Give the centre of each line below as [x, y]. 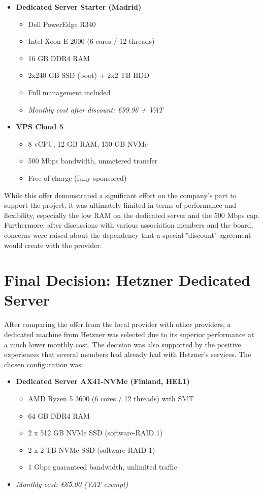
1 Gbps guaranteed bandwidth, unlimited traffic [103, 467]
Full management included [69, 92]
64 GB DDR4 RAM [59, 415]
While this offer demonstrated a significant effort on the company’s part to [120, 195]
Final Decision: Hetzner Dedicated [127, 280]
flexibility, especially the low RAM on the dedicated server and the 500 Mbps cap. [132, 215]
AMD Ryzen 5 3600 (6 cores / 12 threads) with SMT [111, 398]
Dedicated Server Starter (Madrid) [79, 7]
